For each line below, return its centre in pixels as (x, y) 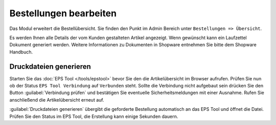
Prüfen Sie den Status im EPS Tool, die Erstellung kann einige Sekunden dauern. (94, 116)
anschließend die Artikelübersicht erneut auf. (57, 100)
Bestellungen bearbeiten (63, 13)
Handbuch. (21, 52)
